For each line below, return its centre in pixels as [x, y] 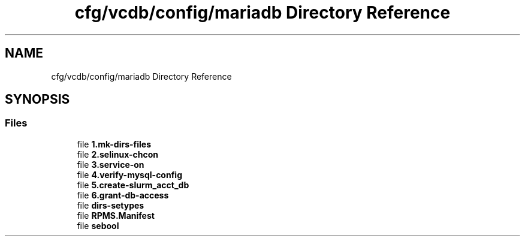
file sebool [98, 225]
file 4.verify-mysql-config [129, 174]
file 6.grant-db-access [123, 195]
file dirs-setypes [111, 205]
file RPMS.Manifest [116, 215]
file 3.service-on [111, 164]
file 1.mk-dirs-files [114, 144]
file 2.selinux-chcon [117, 154]
